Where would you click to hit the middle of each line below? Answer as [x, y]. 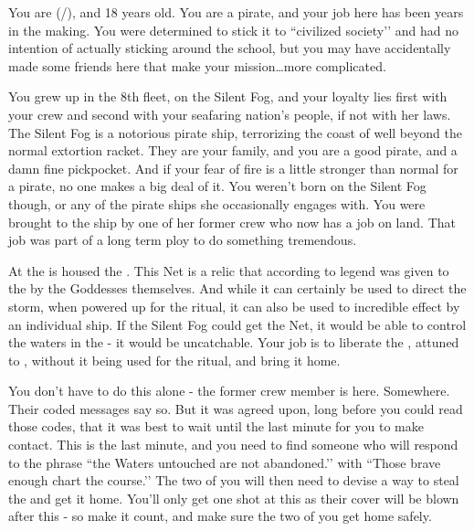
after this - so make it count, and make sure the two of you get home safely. [220, 516]
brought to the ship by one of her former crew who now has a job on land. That [232, 222]
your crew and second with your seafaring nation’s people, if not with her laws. [230, 114]
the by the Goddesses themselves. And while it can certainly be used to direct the [237, 288]
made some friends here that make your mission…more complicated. [197, 65]
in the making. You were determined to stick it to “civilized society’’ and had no [233, 30]
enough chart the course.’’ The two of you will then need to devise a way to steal [234, 480]
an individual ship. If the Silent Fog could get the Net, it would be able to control [237, 324]
